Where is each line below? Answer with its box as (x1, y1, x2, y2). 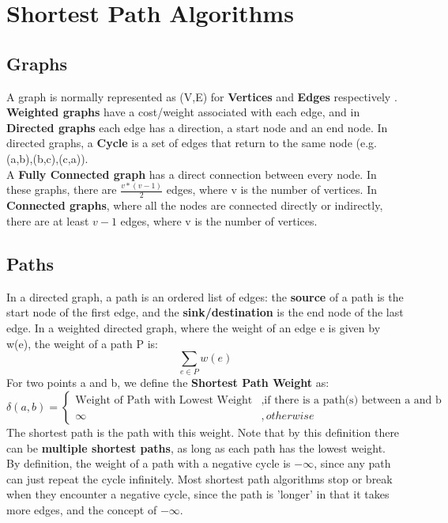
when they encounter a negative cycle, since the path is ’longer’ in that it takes (6, 486, 390, 502)
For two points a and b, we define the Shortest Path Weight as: (6, 374, 329, 391)
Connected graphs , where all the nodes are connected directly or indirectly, (6, 197, 383, 214)
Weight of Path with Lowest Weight (75, 394, 253, 406)
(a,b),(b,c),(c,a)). (6, 150, 88, 166)
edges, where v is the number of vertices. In (166, 181, 377, 198)
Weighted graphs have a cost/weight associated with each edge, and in (6, 104, 360, 120)
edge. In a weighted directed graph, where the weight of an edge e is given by (6, 319, 381, 335)
